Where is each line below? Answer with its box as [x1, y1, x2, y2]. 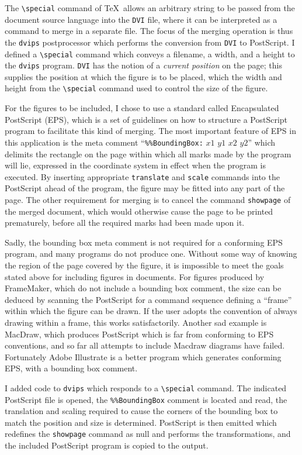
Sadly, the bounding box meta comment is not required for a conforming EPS [5, 236, 283, 248]
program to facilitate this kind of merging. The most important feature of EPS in [5, 125, 296, 137]
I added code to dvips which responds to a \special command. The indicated [5, 381, 287, 394]
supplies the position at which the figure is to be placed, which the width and [5, 70, 282, 82]
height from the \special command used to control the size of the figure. [5, 82, 268, 94]
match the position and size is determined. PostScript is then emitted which [5, 416, 277, 428]
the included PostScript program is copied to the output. [5, 439, 209, 451]
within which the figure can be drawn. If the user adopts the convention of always [5, 305, 297, 317]
